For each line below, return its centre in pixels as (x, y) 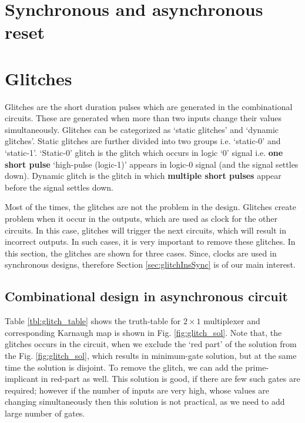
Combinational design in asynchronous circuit (146, 296)
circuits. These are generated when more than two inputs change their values (143, 118)
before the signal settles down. (59, 187)
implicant (22, 379)
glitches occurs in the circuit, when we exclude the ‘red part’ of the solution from (151, 344)
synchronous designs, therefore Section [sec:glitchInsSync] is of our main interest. (150, 264)
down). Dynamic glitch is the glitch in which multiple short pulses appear (143, 176)
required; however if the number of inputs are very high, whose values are (137, 390)
